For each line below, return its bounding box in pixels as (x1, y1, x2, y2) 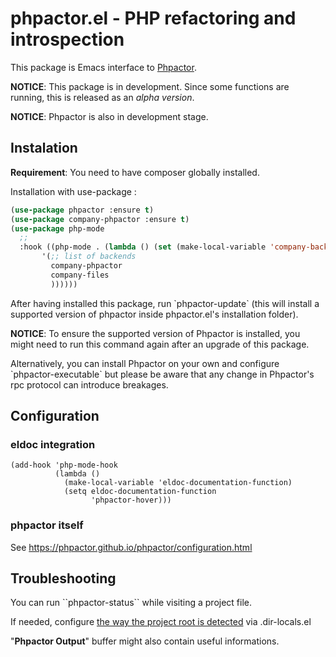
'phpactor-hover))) (90, 495, 172, 506)
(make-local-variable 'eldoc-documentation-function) (63, 478, 293, 488)
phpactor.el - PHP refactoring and (10, 7, 297, 30)
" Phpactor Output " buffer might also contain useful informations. (10, 635, 280, 647)
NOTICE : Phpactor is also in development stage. (10, 110, 209, 122)
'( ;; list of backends (41, 252, 137, 262)
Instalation (10, 140, 78, 157)
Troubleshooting (10, 570, 117, 587)
